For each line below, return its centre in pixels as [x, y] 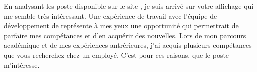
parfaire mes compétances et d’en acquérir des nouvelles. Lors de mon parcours [125, 35]
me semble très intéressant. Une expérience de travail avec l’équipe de [111, 16]
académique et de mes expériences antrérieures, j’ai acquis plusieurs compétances [128, 45]
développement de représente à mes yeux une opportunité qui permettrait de [121, 26]
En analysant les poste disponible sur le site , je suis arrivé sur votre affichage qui [129, 6]
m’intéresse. [22, 65]
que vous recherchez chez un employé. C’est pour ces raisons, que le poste [117, 55]
